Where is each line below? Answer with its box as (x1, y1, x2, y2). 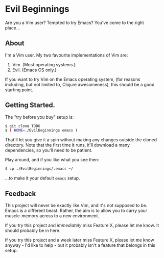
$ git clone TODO (5, 124, 41, 129)
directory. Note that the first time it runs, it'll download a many (5, 142, 130, 148)
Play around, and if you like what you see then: (5, 157, 99, 163)
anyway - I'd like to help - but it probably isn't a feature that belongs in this (5, 242, 156, 248)
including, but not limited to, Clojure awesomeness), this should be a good (5, 81, 155, 87)
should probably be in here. (5, 228, 61, 233)
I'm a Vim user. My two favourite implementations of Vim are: (5, 52, 128, 58)
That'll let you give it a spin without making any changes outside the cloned (5, 137, 157, 143)
